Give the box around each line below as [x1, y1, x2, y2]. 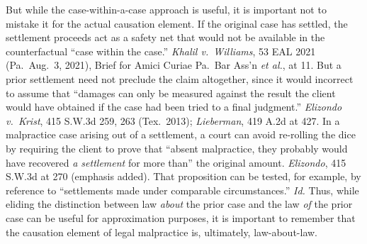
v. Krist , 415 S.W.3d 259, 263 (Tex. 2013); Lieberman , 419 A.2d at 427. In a [6, 113, 340, 128]
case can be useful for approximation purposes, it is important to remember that [6, 210, 356, 225]
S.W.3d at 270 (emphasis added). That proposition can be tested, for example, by [6, 169, 361, 184]
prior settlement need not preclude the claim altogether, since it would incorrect [6, 71, 354, 86]
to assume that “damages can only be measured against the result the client [6, 85, 336, 100]
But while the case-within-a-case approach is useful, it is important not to [6, 2, 327, 16]
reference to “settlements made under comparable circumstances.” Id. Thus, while [6, 182, 359, 197]
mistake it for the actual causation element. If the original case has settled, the [6, 16, 348, 30]
